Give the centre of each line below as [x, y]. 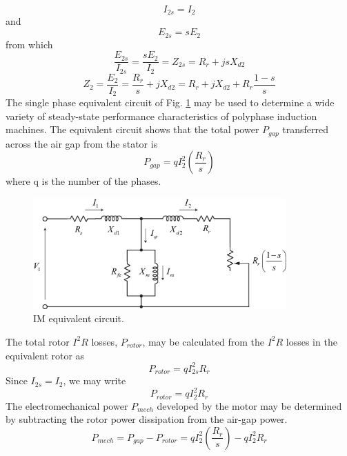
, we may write [95, 380]
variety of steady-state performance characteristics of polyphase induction [161, 116]
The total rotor [38, 341]
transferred [306, 129]
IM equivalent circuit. [79, 318]
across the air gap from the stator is [82, 143]
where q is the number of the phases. [83, 181]
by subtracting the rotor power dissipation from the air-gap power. [147, 419]
